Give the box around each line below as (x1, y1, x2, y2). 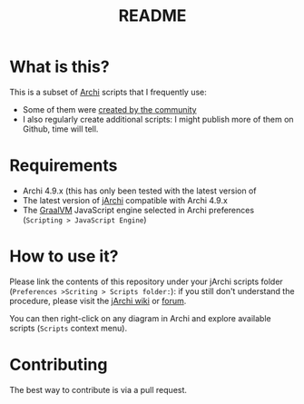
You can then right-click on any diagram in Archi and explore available (9, 312, 271, 323)
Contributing (9, 355, 108, 375)
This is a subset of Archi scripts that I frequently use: (9, 86, 207, 97)
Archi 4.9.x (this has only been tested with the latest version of (22, 185, 257, 196)
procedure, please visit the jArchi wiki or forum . (9, 295, 187, 306)
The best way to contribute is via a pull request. (9, 384, 188, 395)
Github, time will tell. (22, 123, 99, 134)
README (118, 5, 187, 26)
